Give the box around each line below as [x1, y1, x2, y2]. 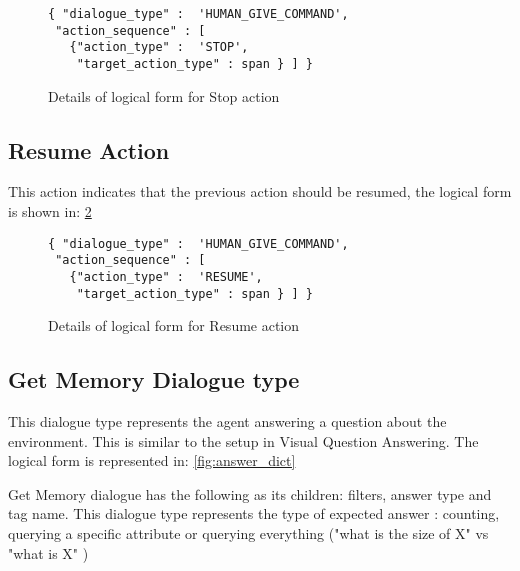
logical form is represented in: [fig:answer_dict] [8, 450, 296, 471]
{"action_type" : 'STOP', [69, 40, 249, 55]
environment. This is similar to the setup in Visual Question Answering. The [8, 430, 479, 451]
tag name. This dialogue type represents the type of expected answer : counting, [8, 503, 500, 524]
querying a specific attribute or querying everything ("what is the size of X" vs [8, 523, 489, 543]
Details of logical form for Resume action [48, 315, 300, 336]
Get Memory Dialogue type [8, 364, 300, 395]
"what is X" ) [8, 542, 89, 563]
